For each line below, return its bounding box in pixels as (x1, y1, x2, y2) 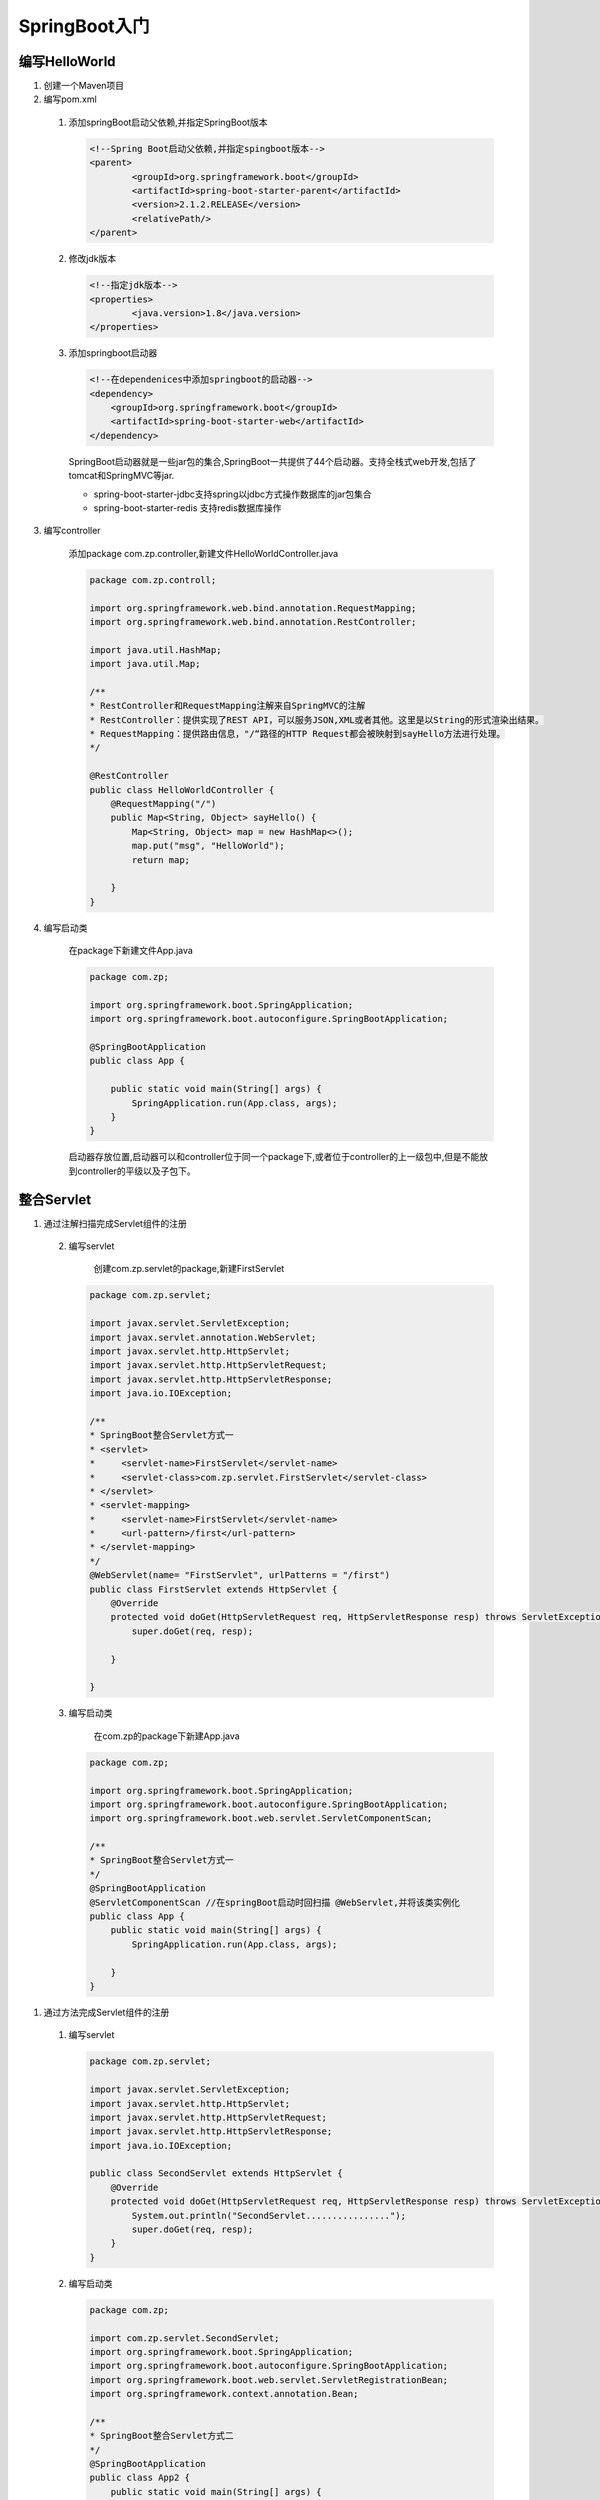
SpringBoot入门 (18, 15, 150, 37)
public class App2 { (89, 2472, 190, 2484)
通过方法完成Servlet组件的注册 (43, 2006, 170, 2018)
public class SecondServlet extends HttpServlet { (89, 2168, 344, 2179)
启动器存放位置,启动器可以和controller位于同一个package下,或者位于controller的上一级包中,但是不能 (68, 1151, 480, 1163)
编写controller (43, 525, 101, 537)
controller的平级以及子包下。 (76, 1165, 196, 1177)
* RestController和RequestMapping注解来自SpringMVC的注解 (89, 700, 366, 712)
